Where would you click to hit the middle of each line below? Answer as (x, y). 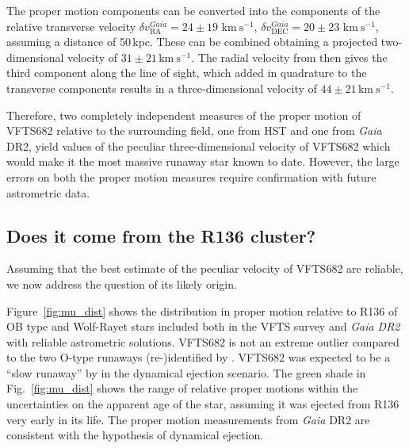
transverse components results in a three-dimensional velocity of (162, 88)
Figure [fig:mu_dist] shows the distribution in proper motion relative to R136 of (202, 310)
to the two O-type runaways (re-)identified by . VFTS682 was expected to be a (199, 357)
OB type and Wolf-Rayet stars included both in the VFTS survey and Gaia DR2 (203, 326)
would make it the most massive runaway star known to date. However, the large (203, 161)
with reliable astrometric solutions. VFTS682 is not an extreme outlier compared (203, 341)
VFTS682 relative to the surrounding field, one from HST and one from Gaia (194, 130)
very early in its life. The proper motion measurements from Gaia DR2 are (188, 419)
